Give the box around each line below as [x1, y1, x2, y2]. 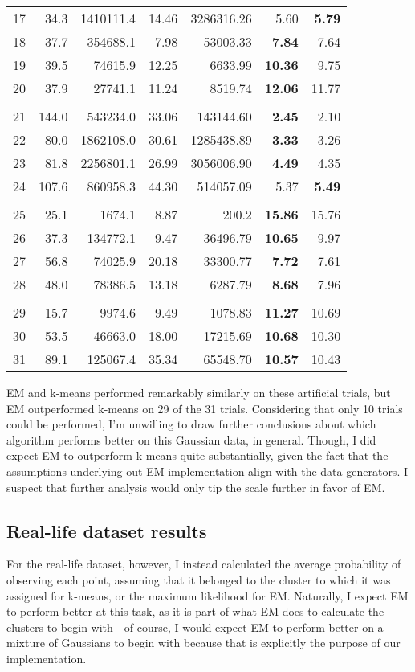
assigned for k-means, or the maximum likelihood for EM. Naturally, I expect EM [6, 587, 409, 604]
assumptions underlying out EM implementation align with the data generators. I [6, 462, 408, 479]
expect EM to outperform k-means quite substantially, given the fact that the [6, 447, 389, 464]
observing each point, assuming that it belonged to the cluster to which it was [6, 571, 391, 588]
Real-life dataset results [6, 518, 207, 543]
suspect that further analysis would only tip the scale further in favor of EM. [6, 478, 385, 495]
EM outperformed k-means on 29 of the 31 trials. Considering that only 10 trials [6, 400, 403, 416]
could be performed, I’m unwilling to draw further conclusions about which [6, 416, 376, 432]
